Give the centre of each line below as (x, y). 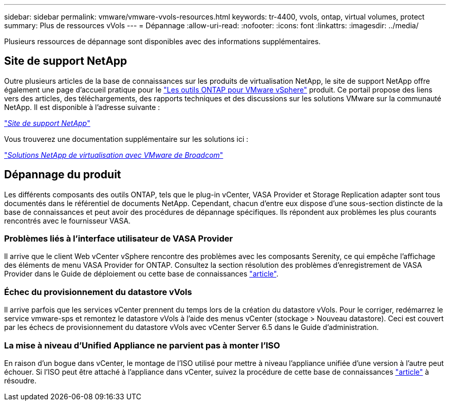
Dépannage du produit (63, 175)
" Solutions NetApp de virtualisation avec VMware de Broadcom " (114, 155)
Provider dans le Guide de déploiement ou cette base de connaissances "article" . (141, 274)
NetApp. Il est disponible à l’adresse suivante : (82, 107)
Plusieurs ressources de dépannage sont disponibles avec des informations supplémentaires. (163, 41)
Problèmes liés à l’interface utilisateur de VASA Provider (119, 239)
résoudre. (21, 380)
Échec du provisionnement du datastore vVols (98, 292)
